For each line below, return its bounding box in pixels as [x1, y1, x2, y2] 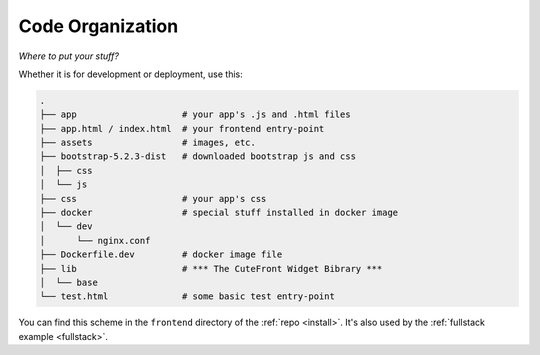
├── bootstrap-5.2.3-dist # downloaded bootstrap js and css [39, 151, 357, 162]
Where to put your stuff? [18, 50, 120, 62]
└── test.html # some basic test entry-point [39, 291, 335, 302]
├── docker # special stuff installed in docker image [39, 207, 399, 219]
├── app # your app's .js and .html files [39, 109, 351, 120]
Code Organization [18, 15, 179, 37]
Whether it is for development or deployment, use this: [18, 68, 244, 80]
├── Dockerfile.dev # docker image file [39, 249, 283, 260]
